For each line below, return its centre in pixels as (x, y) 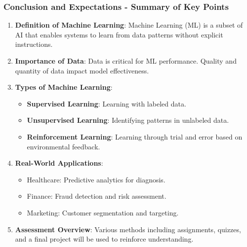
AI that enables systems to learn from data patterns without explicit (119, 34)
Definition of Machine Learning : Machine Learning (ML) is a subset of (129, 25)
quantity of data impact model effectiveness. (82, 70)
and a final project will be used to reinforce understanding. (104, 239)
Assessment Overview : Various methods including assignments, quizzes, (128, 229)
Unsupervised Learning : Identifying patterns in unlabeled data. (128, 120)
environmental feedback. (63, 146)
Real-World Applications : (59, 163)
